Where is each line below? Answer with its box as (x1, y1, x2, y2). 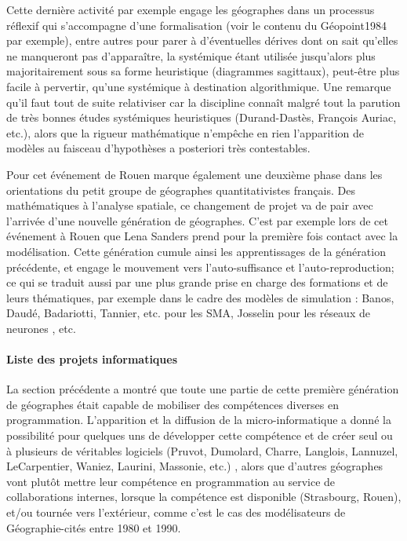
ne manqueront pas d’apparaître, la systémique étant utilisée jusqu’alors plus (6, 47, 376, 64)
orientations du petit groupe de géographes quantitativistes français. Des (6, 181, 355, 198)
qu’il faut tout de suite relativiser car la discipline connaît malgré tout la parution (6, 93, 401, 110)
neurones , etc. (6, 320, 76, 336)
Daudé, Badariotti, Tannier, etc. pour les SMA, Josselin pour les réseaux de (6, 305, 370, 321)
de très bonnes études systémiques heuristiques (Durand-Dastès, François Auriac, (6, 109, 397, 126)
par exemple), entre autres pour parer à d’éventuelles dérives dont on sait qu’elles (6, 32, 398, 49)
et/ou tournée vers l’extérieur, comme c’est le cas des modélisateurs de (6, 504, 346, 521)
